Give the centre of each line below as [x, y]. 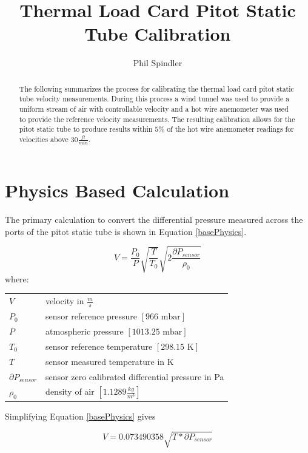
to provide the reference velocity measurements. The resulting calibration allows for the [157, 119]
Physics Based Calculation [117, 190]
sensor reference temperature [99, 346]
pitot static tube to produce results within [86, 129]
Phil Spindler [158, 63]
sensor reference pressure [92, 316]
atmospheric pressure [85, 331]
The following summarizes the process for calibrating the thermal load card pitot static [156, 88]
